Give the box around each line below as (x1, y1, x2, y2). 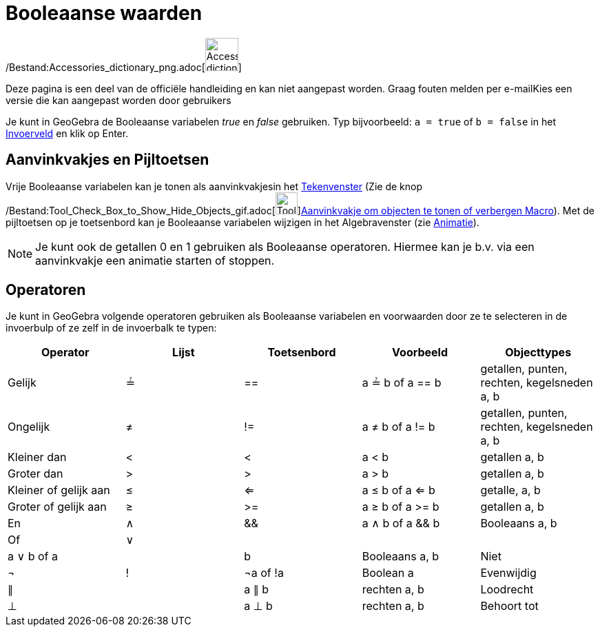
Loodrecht (480, 582, 534, 597)
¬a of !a (244, 566, 284, 580)
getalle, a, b (480, 483, 541, 498)
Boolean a (362, 566, 414, 580)
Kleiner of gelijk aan (8, 483, 110, 498)
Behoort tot (480, 599, 539, 613)
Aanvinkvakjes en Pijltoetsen (6, 151, 209, 169)
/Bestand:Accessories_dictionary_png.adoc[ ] (6, 61, 242, 73)
